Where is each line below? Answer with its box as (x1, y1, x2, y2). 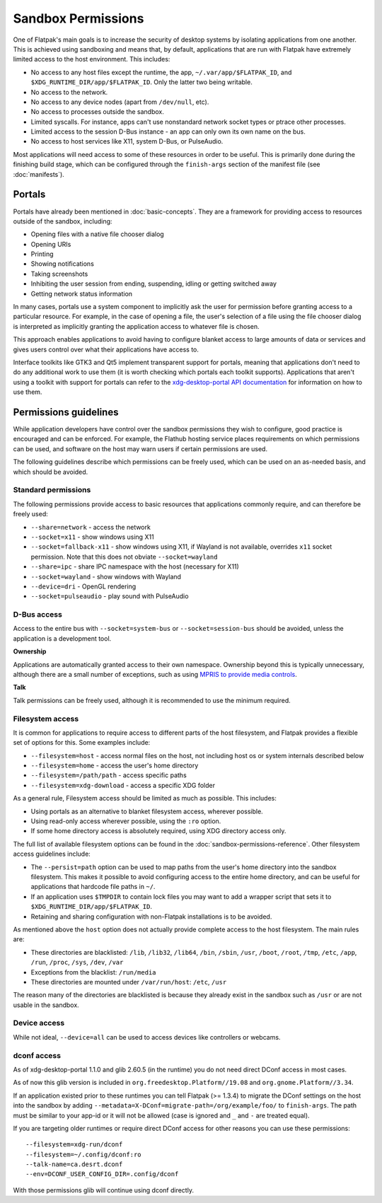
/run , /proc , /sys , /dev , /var (30, 958, 124, 967)
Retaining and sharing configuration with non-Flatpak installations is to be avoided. (30, 912, 272, 921)
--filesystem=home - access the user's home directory (30, 761, 199, 770)
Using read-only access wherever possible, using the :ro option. (30, 817, 221, 825)
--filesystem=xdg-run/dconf (25, 1141, 123, 1149)
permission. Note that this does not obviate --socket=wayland (30, 552, 218, 561)
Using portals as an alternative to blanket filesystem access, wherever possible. (30, 807, 263, 815)
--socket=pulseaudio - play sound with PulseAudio (30, 592, 189, 600)
